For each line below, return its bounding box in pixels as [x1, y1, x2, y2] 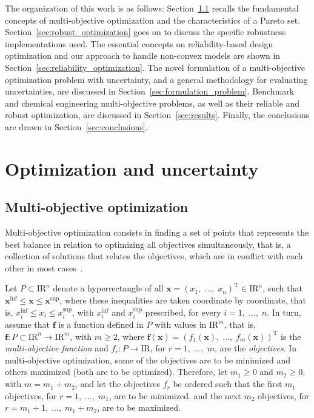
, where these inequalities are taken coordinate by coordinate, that [59, 294, 307, 307]
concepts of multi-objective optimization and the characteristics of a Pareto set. [5, 13, 301, 26]
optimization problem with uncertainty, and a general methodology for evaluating [5, 73, 308, 85]
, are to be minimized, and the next [109, 389, 241, 402]
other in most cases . [5, 261, 83, 274]
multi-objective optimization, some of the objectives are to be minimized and [5, 353, 291, 366]
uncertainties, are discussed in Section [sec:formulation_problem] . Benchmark [5, 85, 295, 98]
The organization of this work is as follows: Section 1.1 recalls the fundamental [5, 2, 299, 14]
